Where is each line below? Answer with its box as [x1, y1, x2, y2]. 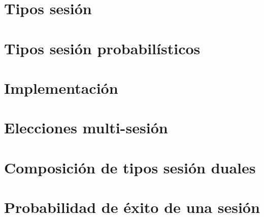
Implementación [4, 77, 118, 98]
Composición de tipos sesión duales [4, 157, 256, 177]
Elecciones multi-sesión [4, 117, 168, 138]
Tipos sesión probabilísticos [4, 38, 201, 58]
